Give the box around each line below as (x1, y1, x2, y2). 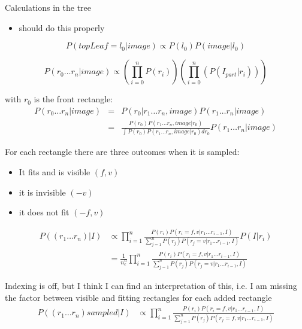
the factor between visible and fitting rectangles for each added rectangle (5, 291, 272, 303)
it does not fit (19, 206, 70, 218)
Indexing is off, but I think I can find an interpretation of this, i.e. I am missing (5, 279, 297, 291)
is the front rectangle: (34, 93, 113, 105)
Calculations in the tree (5, 1, 92, 13)
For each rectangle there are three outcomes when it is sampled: (5, 145, 240, 158)
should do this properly (19, 21, 105, 33)
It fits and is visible (19, 166, 90, 178)
